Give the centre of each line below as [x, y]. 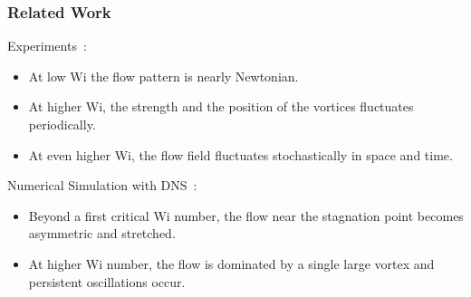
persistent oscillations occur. [107, 281]
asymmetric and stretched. [102, 233]
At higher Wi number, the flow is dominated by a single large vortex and [231, 263]
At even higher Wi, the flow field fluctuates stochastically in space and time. [240, 154]
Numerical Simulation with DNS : [102, 185]
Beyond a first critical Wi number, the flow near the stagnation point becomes [246, 215]
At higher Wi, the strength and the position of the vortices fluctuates [221, 106]
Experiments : [47, 46]
